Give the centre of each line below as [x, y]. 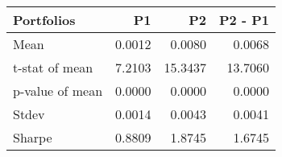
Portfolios [44, 20]
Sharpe [33, 137]
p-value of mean [58, 91]
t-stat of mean [53, 67]
